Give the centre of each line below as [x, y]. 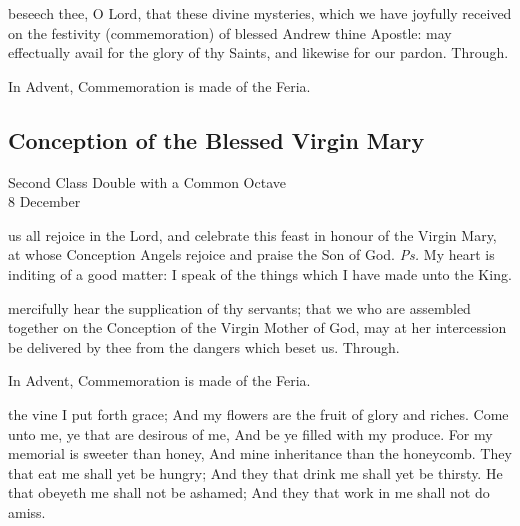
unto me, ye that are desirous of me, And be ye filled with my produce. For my [250, 433]
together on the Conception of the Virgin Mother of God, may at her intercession [257, 327]
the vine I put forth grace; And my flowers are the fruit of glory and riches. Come [258, 413]
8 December [44, 201]
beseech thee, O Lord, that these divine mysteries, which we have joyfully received [260, 13]
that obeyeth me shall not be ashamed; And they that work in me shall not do [249, 492]
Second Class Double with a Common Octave [147, 181]
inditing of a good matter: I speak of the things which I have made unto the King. [260, 273]
